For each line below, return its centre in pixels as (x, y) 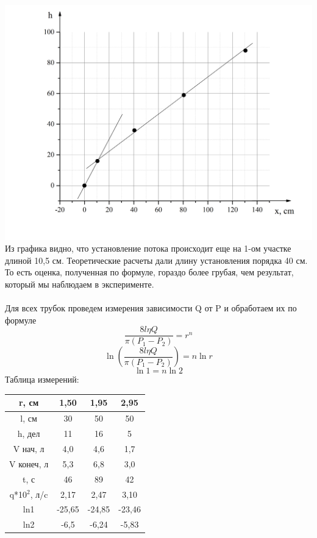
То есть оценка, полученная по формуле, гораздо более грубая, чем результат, (149, 272)
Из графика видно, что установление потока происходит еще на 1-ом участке (148, 248)
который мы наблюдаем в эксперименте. (80, 284)
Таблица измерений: (42, 379)
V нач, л (29, 448)
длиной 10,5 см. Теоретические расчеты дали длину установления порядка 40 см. (156, 260)
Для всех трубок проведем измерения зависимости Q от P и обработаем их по (151, 308)
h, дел (29, 434)
